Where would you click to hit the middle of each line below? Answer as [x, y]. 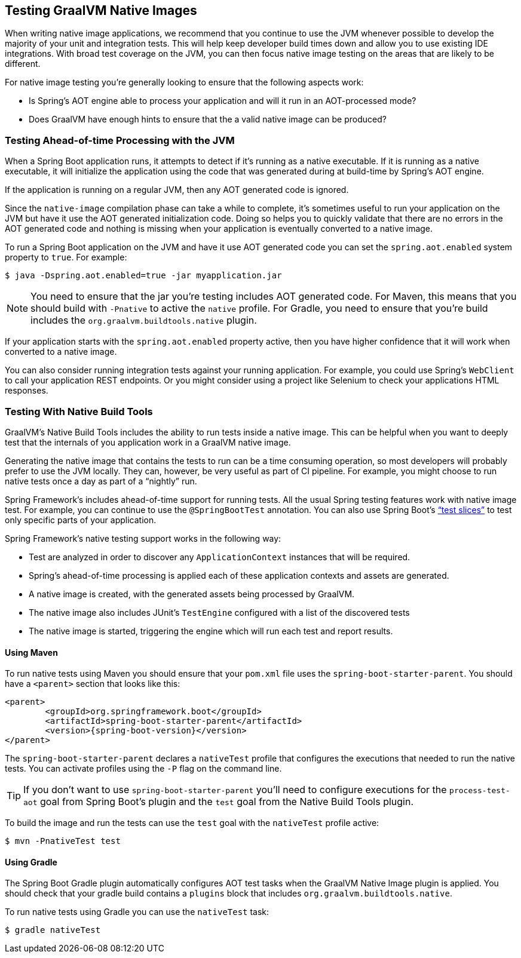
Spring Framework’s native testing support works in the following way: [143, 538]
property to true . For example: [66, 257]
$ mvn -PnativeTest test [63, 841]
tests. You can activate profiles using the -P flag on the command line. [143, 769]
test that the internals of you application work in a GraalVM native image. [148, 442]
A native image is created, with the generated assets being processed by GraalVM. [192, 594]
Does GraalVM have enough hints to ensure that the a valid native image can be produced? [208, 119]
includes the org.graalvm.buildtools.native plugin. [144, 320]
